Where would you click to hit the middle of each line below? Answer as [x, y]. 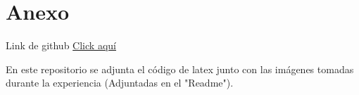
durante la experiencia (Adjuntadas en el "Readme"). [120, 83]
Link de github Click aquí [61, 45]
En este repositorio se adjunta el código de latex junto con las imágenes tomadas [180, 69]
